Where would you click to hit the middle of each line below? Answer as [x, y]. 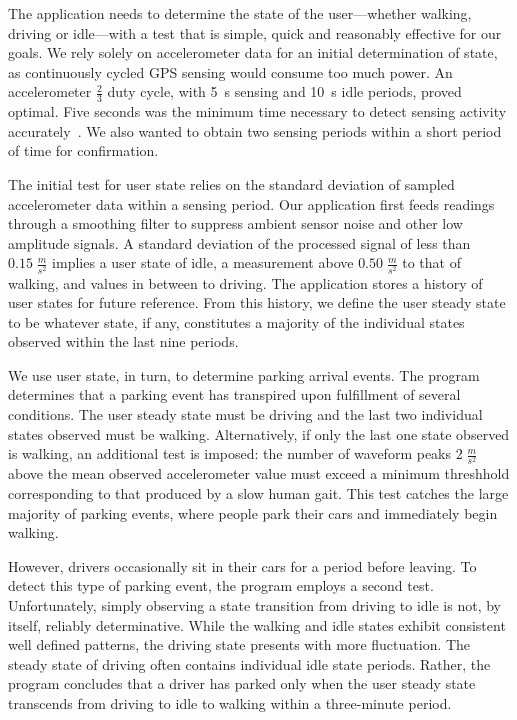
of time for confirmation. [83, 150]
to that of [431, 262]
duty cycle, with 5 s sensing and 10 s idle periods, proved [284, 91]
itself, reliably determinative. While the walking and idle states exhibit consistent [257, 624]
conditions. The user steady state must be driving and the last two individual [245, 414]
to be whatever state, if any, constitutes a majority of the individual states [236, 321]
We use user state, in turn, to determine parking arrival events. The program [244, 374]
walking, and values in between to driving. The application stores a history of [245, 282]
